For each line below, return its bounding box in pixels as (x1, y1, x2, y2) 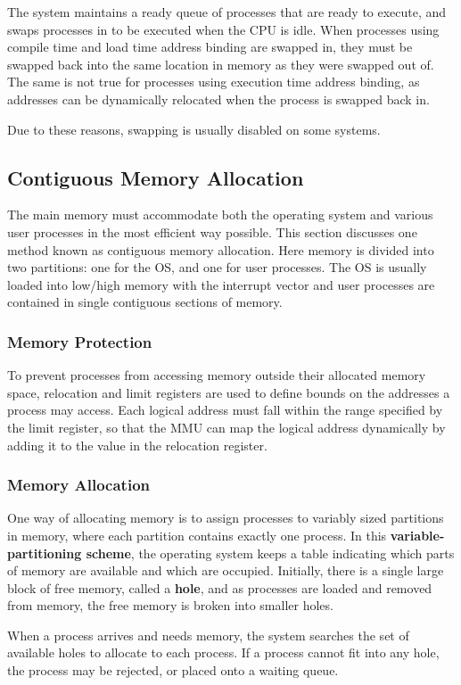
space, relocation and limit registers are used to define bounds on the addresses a (7, 383, 450, 401)
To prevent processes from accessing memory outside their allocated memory (7, 366, 426, 384)
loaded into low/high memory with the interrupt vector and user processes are (7, 275, 435, 293)
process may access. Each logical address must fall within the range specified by (7, 400, 443, 419)
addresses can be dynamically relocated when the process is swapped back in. (7, 89, 430, 108)
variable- (390, 525, 445, 544)
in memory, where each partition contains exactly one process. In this (7, 525, 387, 544)
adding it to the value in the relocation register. (7, 435, 268, 454)
